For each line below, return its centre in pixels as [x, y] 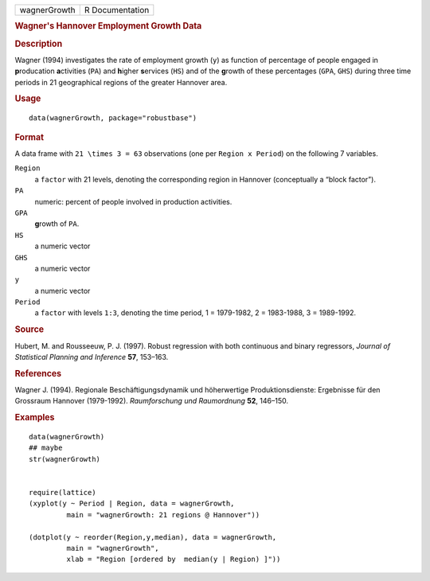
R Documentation [117, 10]
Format [29, 137]
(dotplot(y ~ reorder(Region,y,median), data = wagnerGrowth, [153, 537]
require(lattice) [63, 492]
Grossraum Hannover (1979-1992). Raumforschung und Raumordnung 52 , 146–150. [151, 401]
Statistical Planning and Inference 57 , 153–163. [92, 357]
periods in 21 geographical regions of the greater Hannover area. [121, 82]
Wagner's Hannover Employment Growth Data [108, 26]
